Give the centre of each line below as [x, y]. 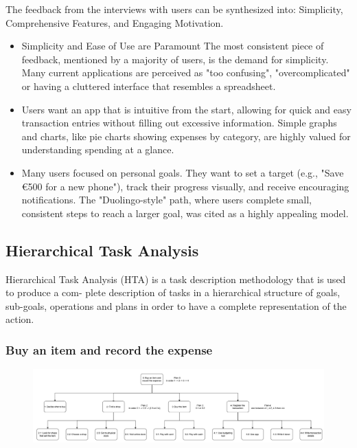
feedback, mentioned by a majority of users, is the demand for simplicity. [175, 59]
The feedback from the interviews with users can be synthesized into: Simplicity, [174, 9]
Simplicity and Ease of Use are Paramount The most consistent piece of [173, 46]
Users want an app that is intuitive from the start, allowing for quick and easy [186, 109]
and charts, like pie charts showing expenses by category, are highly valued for [186, 136]
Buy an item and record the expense [109, 349]
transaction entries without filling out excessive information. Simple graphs [179, 123]
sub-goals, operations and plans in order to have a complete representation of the [176, 305]
